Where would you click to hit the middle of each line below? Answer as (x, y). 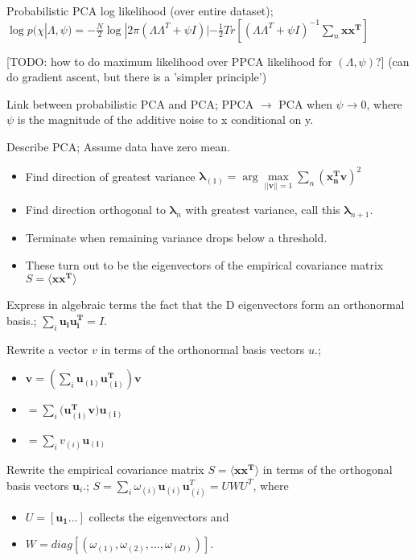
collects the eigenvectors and (159, 516)
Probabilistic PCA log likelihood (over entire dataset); (140, 10)
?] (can (392, 61)
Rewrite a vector (47, 349)
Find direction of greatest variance (110, 176)
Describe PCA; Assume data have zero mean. (118, 146)
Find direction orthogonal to (95, 210)
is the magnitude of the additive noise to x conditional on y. (165, 119)
